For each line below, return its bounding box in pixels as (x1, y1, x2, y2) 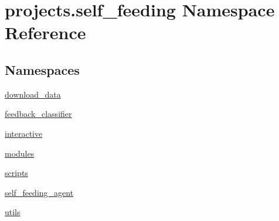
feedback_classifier (5, 108, 72, 120)
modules (5, 147, 35, 159)
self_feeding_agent (5, 186, 74, 198)
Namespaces (5, 60, 80, 78)
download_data (5, 88, 61, 100)
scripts (5, 167, 28, 179)
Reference (5, 20, 86, 44)
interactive (5, 127, 43, 139)
